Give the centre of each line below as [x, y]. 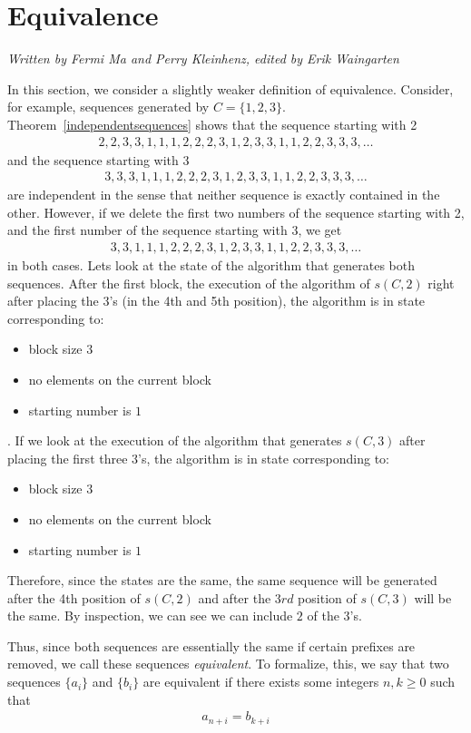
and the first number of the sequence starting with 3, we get [175, 230]
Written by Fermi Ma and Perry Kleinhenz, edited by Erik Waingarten [203, 59]
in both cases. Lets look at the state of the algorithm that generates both [211, 264]
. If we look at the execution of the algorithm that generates [175, 440]
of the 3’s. [334, 616]
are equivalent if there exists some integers [261, 682]
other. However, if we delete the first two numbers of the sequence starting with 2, [236, 212]
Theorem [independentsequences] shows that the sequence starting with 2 [212, 124]
